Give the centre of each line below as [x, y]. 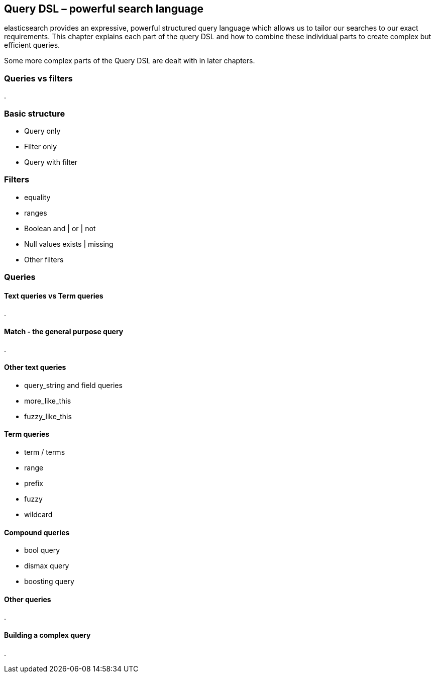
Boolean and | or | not [60, 228]
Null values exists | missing [69, 244]
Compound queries [37, 532]
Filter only [41, 146]
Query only [42, 131]
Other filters [44, 259]
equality [37, 197]
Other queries [28, 599]
